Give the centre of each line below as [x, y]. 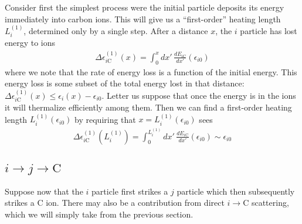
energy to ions [30, 43]
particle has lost [269, 31]
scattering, [270, 203]
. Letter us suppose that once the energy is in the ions [199, 95]
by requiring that [105, 119]
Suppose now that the [44, 191]
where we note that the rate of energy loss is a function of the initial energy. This [151, 71]
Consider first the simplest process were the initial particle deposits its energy [145, 7]
